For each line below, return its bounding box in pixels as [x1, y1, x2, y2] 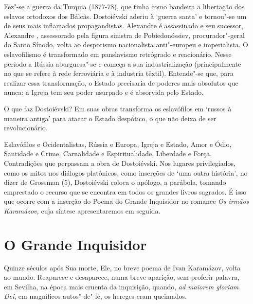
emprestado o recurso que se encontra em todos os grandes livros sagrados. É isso [4, 186, 247, 197]
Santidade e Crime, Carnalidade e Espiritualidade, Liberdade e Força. [4, 148, 212, 159]
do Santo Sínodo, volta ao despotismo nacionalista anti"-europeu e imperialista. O [4, 39, 248, 50]
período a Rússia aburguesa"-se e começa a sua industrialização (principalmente [4, 58, 241, 69]
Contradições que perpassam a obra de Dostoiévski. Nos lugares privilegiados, [4, 158, 235, 168]
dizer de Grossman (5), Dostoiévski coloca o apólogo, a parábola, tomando [4, 177, 226, 187]
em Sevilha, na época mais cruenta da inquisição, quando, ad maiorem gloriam [4, 281, 239, 291]
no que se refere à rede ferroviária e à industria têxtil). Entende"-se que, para [4, 68, 234, 78]
